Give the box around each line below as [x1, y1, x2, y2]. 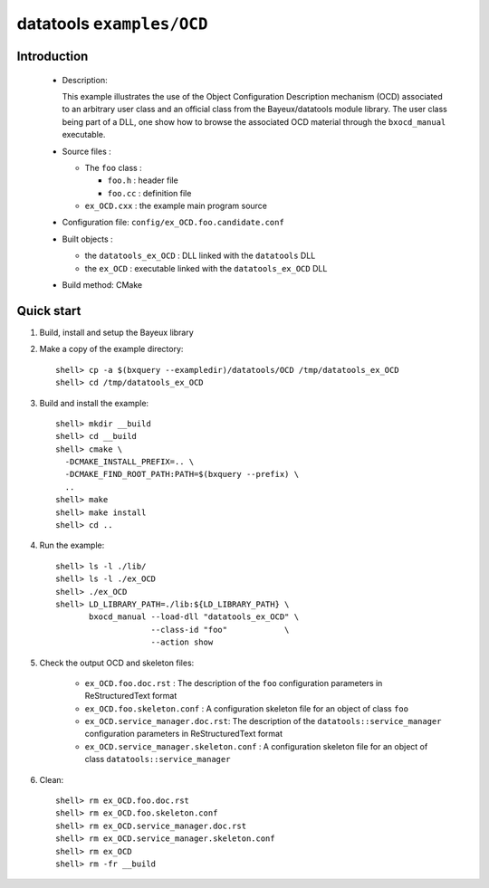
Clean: [39, 774, 64, 785]
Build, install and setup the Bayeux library [39, 327, 194, 338]
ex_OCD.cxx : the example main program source [84, 200, 267, 212]
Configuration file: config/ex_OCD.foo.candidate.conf [62, 217, 284, 228]
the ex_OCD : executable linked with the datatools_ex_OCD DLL [84, 263, 328, 273]
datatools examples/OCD [16, 14, 208, 33]
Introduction [16, 48, 89, 63]
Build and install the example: [39, 397, 149, 408]
